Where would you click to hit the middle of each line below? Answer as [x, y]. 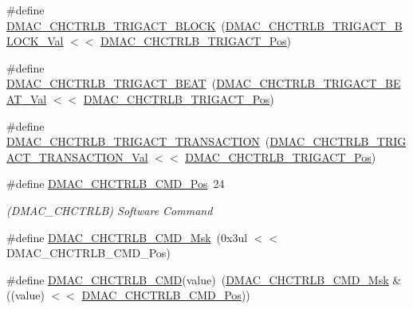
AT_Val [27, 98]
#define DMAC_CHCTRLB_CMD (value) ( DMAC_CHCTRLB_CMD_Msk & [204, 279]
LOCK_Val [35, 41]
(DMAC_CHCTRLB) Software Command [110, 210]
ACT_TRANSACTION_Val [77, 156]
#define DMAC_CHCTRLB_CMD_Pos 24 [116, 184]
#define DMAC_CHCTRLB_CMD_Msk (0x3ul [127, 237]
